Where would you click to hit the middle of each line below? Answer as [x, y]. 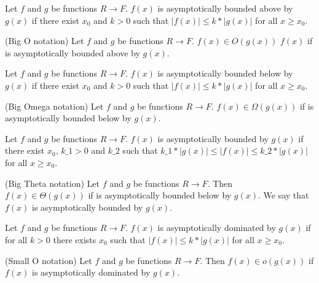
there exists [75, 239]
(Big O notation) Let [45, 41]
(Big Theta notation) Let [52, 183]
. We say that [284, 195]
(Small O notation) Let [49, 260]
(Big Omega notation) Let [54, 106]
